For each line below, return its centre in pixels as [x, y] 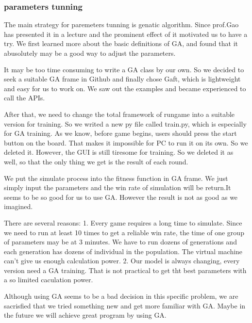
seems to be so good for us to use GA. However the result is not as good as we [121, 197]
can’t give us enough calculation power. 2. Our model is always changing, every [122, 261]
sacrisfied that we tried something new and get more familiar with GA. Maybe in [125, 305]
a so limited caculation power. [49, 280]
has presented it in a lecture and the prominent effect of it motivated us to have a [126, 34]
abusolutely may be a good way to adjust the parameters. [90, 53]
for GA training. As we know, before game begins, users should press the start [120, 133]
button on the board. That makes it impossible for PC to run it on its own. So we [126, 142]
